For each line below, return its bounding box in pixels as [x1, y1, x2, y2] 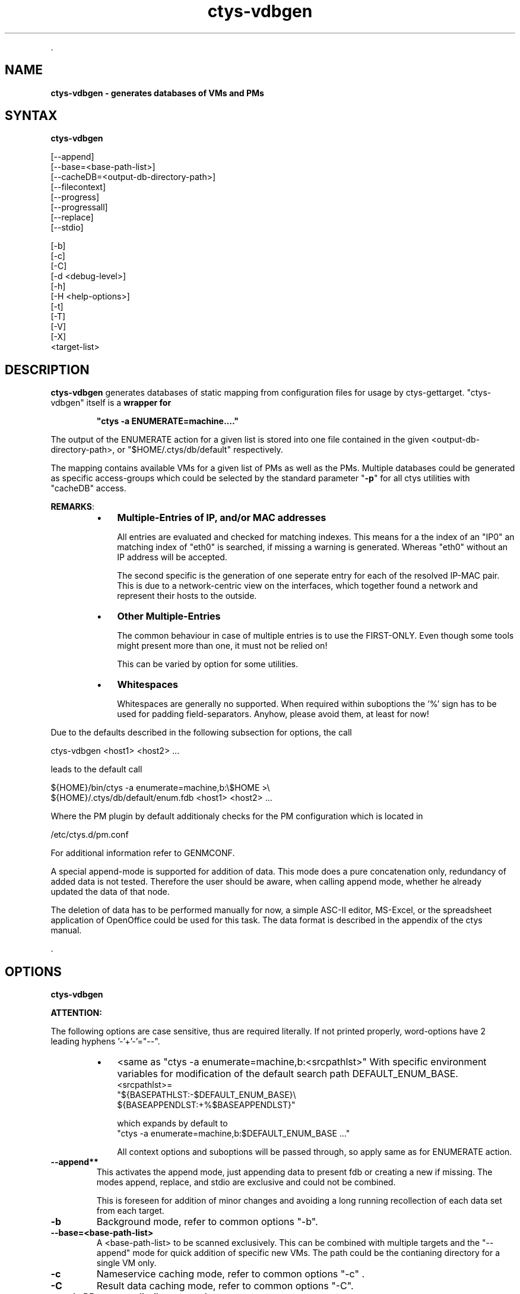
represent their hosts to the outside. [117, 591, 257, 601]
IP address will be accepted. [117, 552, 227, 563]
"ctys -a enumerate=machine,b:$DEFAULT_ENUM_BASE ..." [117, 1128, 350, 1139]
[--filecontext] [50, 182, 106, 192]
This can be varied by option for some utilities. [117, 659, 298, 670]
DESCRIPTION [5, 362, 90, 377]
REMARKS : [50, 501, 94, 512]
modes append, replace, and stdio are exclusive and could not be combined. [96, 1177, 396, 1188]
